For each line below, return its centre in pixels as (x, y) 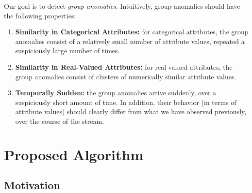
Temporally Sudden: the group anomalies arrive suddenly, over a (116, 93)
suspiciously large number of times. (67, 51)
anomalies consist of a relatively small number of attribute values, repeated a (130, 41)
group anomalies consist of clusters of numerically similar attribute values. (126, 76)
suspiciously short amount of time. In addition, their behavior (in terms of (126, 102)
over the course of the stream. (60, 121)
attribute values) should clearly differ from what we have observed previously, (131, 111)
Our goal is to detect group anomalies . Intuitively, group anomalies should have (122, 6)
